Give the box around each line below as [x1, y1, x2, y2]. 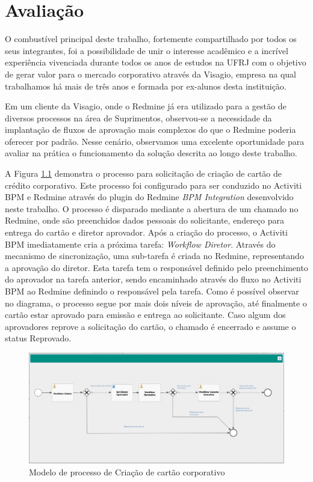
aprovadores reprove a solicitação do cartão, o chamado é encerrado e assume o [5, 320, 296, 332]
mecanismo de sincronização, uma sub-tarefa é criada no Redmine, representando [5, 249, 304, 262]
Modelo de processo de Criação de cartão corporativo [29, 465, 225, 478]
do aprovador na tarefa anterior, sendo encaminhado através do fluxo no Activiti [5, 273, 302, 285]
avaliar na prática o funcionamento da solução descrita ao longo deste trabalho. [5, 147, 297, 159]
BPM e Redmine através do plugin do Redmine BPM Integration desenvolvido [5, 191, 294, 203]
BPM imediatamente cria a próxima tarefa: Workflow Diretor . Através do [5, 237, 276, 250]
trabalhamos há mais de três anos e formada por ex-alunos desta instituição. [5, 79, 287, 92]
